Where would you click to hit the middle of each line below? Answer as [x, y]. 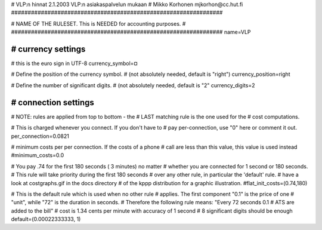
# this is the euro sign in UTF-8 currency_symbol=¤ [75, 63]
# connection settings [53, 102]
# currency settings [48, 49]
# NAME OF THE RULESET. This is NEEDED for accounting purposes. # [98, 23]
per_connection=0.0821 [40, 136]
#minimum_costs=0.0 [38, 155]
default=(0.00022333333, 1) [46, 219]
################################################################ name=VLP [131, 32]
